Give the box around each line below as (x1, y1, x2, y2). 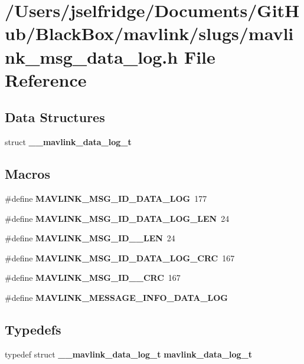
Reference (5, 67, 87, 91)
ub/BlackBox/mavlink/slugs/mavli (5, 21, 294, 45)
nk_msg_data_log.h (5, 44, 178, 68)
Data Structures (5, 108, 105, 126)
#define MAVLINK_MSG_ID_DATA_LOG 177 (5, 192, 207, 204)
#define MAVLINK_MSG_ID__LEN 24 (5, 232, 175, 244)
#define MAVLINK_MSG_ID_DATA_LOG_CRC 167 (5, 251, 235, 264)
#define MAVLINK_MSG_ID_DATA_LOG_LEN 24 (5, 212, 230, 224)
